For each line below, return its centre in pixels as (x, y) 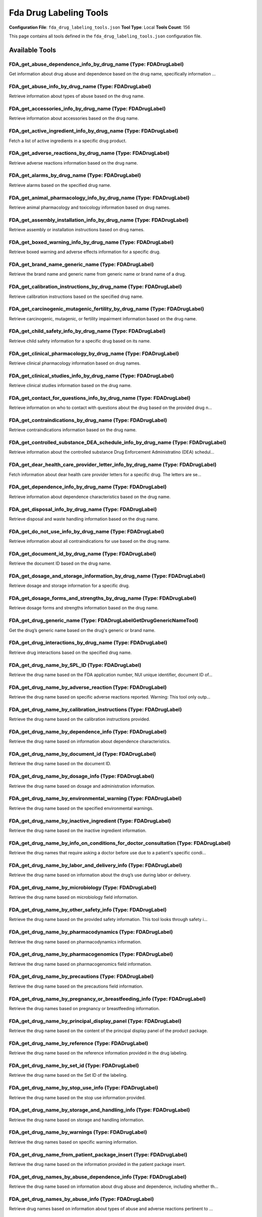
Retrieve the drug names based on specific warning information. (73, 1142)
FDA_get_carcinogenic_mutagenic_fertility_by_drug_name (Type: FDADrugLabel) (106, 309)
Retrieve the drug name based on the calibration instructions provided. (80, 719)
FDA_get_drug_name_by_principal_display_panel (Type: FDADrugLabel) (95, 1021)
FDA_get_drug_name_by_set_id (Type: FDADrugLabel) (74, 1066)
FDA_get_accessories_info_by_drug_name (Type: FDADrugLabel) (87, 109)
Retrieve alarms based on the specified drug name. (60, 185)
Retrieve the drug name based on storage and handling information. (77, 1120)
